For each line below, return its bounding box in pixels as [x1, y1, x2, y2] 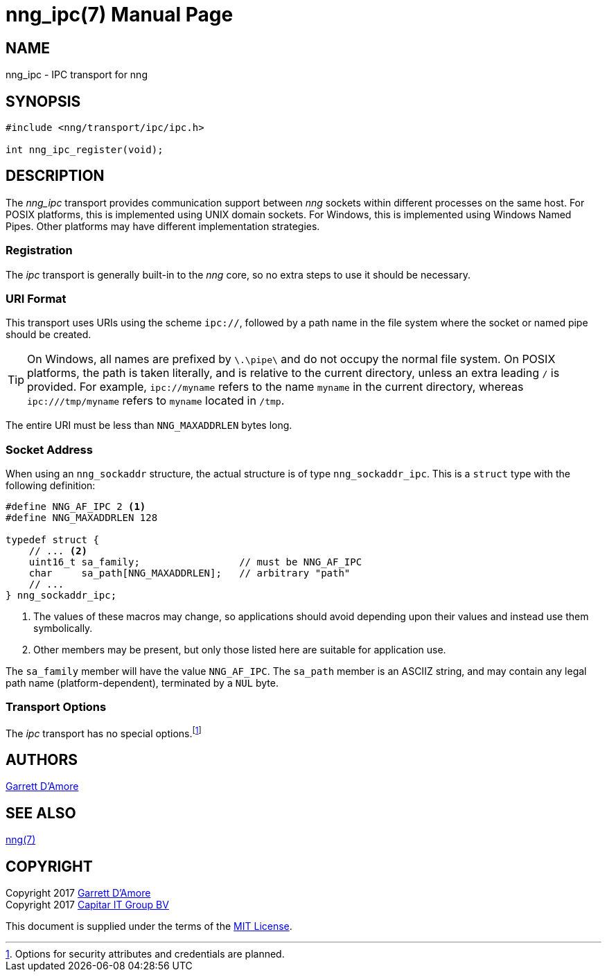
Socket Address [6, 442, 93, 457]
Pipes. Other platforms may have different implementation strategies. [6, 220, 320, 232]
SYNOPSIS [6, 92, 81, 110]
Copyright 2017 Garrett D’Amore [6, 887, 151, 899]
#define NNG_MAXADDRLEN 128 [6, 512, 158, 524]
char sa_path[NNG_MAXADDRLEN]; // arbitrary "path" [28, 567, 351, 579]
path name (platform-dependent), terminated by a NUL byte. [6, 677, 279, 689]
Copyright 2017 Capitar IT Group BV [6, 899, 169, 911]
